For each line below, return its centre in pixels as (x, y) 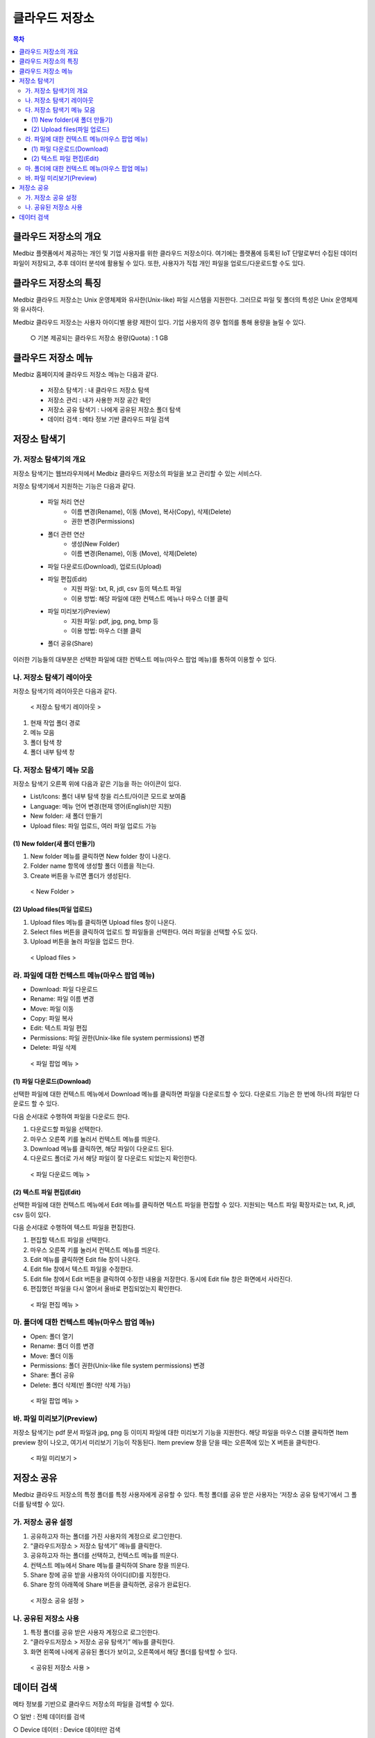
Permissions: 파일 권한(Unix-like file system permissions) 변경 (117, 1038)
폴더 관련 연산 (66, 534)
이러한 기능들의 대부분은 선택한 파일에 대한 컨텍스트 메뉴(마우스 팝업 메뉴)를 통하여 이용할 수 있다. (145, 659)
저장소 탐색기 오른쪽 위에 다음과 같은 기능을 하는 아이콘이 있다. (97, 784)
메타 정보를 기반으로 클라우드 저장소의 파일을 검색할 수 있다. (93, 1704)
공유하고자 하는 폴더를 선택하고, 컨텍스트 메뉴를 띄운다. (104, 1556)
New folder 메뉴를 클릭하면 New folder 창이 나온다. (101, 856)
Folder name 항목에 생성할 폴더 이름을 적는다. (93, 866)
